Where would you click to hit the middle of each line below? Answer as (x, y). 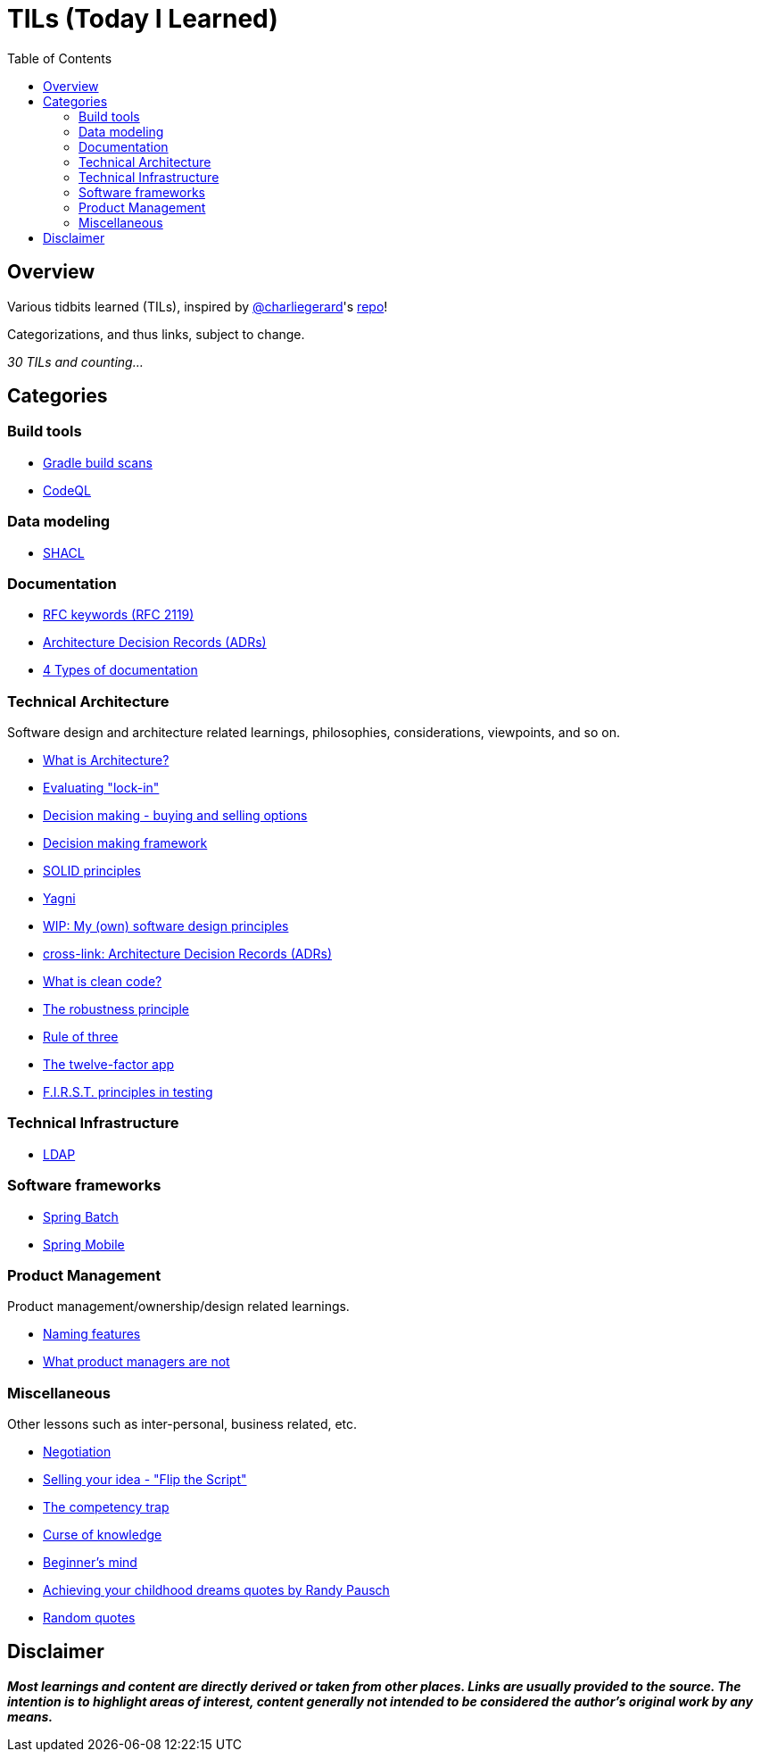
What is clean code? (103, 982)
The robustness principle (116, 1009)
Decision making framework (125, 843)
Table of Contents (60, 58)
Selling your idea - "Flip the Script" (145, 1480)
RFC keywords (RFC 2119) (119, 615)
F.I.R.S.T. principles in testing (128, 1092)
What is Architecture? (106, 760)
